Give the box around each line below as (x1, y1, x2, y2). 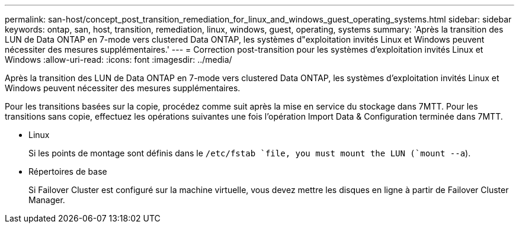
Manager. (28, 195, 65, 205)
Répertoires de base (28, 166, 107, 176)
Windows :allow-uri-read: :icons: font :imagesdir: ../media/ (5, 54, 232, 65)
